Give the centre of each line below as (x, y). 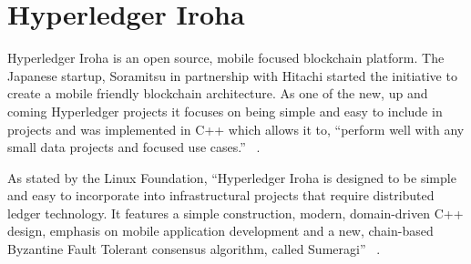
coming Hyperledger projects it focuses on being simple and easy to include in (225, 111)
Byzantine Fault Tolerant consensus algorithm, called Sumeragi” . (194, 249)
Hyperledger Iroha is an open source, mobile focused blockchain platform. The (226, 58)
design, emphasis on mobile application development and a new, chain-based (220, 231)
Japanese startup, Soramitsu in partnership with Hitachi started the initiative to (232, 75)
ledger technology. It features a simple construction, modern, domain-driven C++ (235, 213)
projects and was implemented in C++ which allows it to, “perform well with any (236, 129)
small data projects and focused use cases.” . (134, 147)
